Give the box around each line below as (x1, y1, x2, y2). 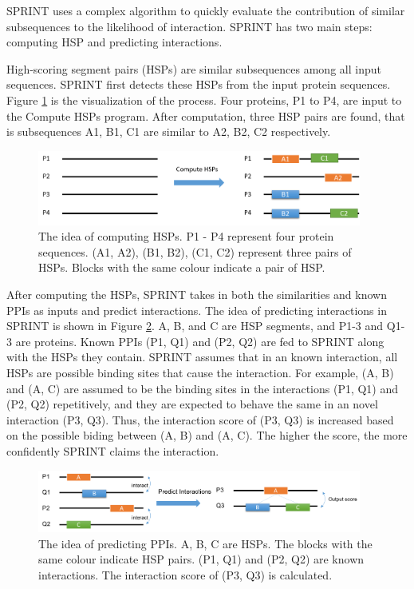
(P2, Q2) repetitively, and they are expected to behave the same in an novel (6, 396, 378, 412)
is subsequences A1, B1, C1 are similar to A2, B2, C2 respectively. (6, 123, 331, 140)
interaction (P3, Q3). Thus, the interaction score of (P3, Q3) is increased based (6, 411, 394, 428)
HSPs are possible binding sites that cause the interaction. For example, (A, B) (6, 364, 394, 381)
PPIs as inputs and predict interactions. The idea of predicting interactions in (6, 301, 387, 318)
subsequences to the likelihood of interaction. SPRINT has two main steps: (6, 18, 373, 34)
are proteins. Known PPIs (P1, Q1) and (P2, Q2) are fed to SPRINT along (15, 332, 384, 349)
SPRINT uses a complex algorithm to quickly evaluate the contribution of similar (6, 2, 405, 18)
